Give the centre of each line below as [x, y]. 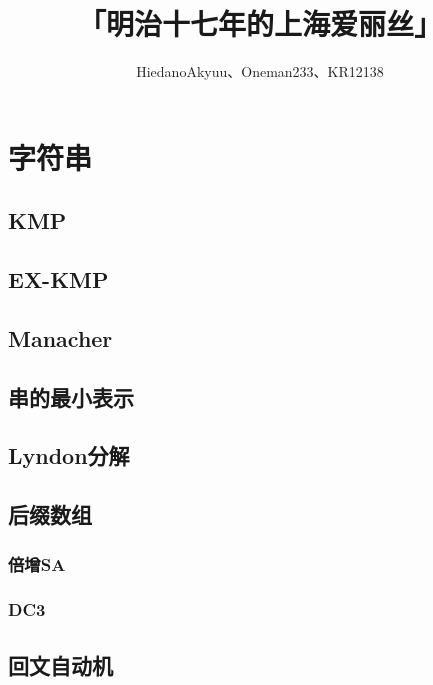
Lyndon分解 [69, 455]
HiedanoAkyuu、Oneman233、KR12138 [260, 71]
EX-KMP [58, 279]
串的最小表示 [71, 396]
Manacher [60, 337]
